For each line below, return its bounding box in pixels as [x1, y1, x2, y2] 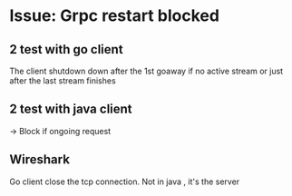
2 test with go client [9, 42, 124, 57]
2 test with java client [9, 102, 133, 117]
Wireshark [9, 152, 71, 168]
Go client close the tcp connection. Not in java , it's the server [9, 176, 240, 187]
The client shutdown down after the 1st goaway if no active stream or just [9, 65, 284, 76]
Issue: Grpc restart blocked [9, 5, 220, 26]
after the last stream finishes [9, 75, 116, 86]
